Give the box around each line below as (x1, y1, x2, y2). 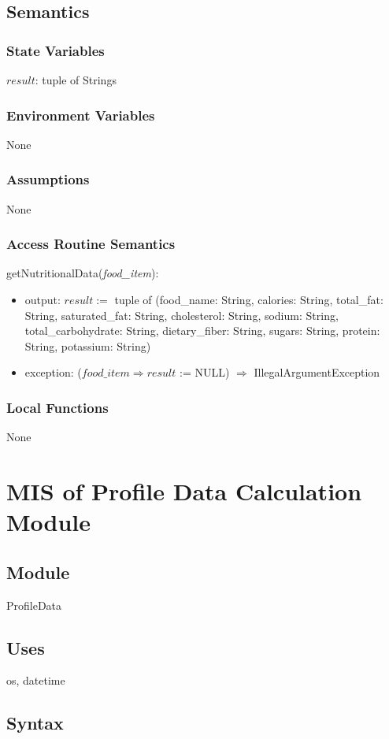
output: (24, 292, 61, 308)
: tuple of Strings (35, 72, 117, 87)
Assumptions (6, 169, 90, 189)
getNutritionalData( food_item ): (6, 265, 159, 281)
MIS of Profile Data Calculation (6, 475, 362, 507)
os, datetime (6, 672, 65, 689)
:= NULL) (180, 364, 230, 381)
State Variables (6, 40, 105, 60)
